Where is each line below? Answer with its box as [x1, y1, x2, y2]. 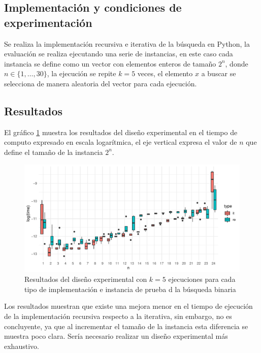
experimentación [4, 14, 92, 30]
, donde [225, 58, 248, 69]
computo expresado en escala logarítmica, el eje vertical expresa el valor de [4, 137, 237, 147]
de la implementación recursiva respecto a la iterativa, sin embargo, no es [4, 310, 232, 321]
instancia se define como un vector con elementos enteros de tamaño [4, 58, 216, 69]
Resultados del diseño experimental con [24, 274, 147, 284]
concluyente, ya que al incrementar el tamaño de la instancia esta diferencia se [4, 320, 248, 331]
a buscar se [201, 68, 236, 79]
